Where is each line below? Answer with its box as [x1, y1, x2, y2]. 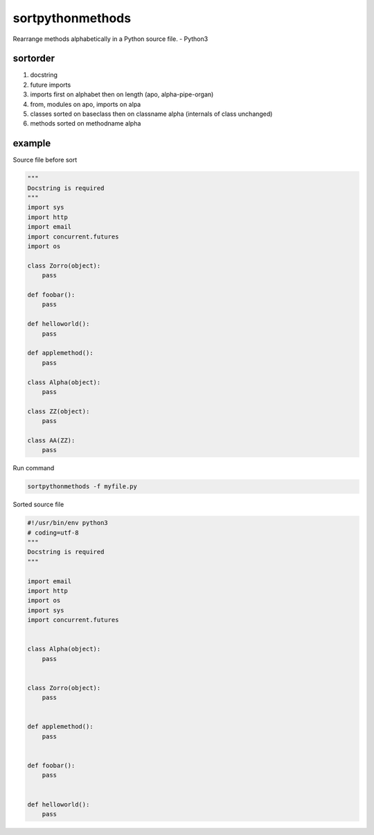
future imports [30, 80, 71, 89]
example [12, 137, 51, 149]
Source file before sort [12, 156, 78, 164]
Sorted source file [12, 500, 64, 509]
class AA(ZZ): [27, 436, 75, 444]
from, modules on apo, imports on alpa [30, 100, 141, 108]
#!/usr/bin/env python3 [27, 519, 109, 527]
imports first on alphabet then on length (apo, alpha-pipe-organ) [30, 90, 214, 98]
